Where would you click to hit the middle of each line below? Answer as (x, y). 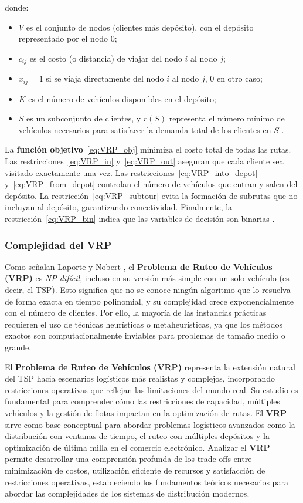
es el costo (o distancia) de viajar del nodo (106, 58)
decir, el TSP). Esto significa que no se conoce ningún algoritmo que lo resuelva (148, 290)
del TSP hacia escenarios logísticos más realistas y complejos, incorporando (140, 378)
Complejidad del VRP (58, 244)
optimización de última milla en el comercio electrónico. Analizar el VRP (137, 447)
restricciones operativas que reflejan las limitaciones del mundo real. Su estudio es (151, 389)
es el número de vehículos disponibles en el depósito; (122, 98)
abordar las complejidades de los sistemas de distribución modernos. (127, 493)
